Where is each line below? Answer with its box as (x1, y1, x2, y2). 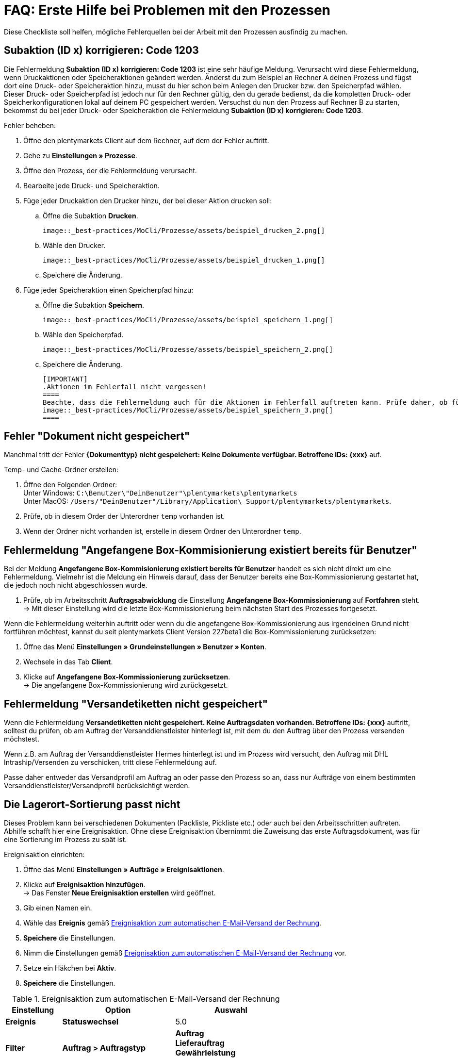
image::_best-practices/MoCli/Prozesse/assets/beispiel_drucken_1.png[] (43, 256, 325, 264)
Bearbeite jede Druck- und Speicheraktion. (23, 181, 160, 190)
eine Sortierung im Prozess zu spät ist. (4, 835, 127, 843)
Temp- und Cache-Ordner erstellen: (4, 465, 118, 474)
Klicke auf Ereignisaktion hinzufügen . (23, 880, 146, 889)
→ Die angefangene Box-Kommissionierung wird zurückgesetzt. (23, 681, 228, 690)
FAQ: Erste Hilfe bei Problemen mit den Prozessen (4, 2, 330, 18)
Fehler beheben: (4, 121, 56, 130)
